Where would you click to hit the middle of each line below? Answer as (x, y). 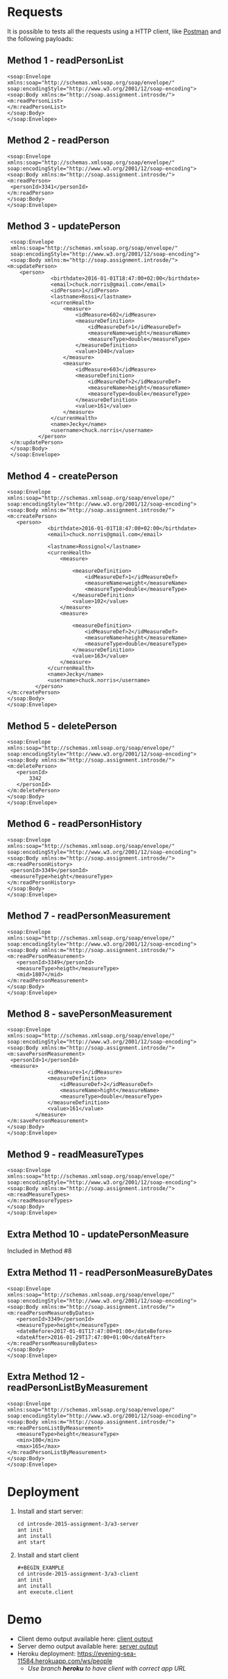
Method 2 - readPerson (58, 141)
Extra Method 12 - (46, 1377)
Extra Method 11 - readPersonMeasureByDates (110, 1272)
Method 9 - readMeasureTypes (76, 1154)
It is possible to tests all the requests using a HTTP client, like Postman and (114, 31)
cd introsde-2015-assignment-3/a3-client (78, 1573)
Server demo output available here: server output (87, 1646)
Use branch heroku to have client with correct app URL (107, 1668)
